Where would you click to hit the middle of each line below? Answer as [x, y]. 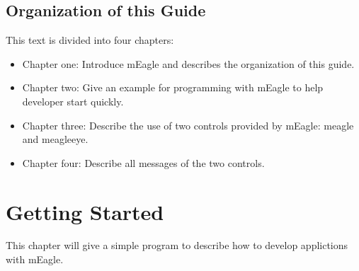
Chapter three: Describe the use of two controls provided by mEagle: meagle [188, 125]
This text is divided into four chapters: [90, 40]
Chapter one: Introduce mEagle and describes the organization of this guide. [188, 63]
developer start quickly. [73, 101]
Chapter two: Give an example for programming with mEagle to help [173, 87]
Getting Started [85, 211]
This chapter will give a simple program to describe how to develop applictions [177, 245]
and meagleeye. [55, 139]
